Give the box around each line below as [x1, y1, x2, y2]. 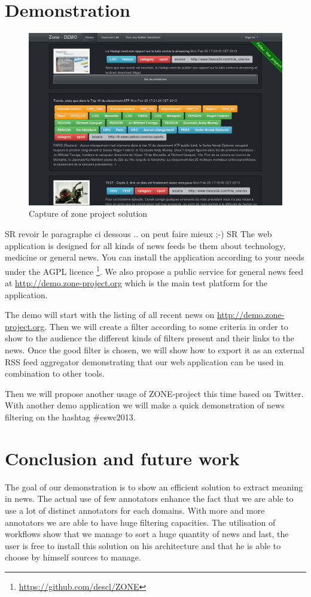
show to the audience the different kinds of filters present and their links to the [5, 332, 294, 344]
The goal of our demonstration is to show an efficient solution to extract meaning [5, 480, 303, 493]
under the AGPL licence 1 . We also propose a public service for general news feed [5, 263, 304, 277]
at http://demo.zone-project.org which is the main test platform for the [5, 277, 267, 289]
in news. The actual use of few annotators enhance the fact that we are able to [5, 492, 294, 505]
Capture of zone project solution [29, 207, 148, 220]
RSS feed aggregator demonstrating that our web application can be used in [5, 355, 284, 368]
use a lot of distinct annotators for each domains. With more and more [5, 504, 265, 516]
